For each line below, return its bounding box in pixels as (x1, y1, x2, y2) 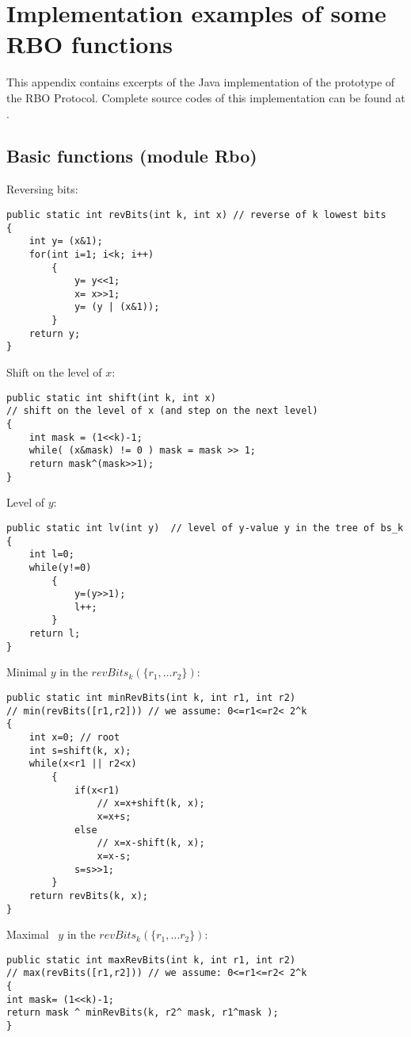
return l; (29, 628, 81, 640)
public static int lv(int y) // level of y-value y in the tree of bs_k (6, 522, 404, 534)
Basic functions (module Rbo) (6, 143, 257, 168)
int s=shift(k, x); (29, 744, 131, 756)
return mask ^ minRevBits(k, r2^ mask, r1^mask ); (6, 1007, 279, 1019)
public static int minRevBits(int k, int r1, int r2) (6, 692, 296, 704)
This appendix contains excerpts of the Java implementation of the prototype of (6, 74, 395, 90)
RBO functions (6, 28, 173, 60)
